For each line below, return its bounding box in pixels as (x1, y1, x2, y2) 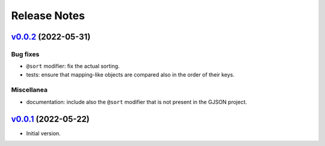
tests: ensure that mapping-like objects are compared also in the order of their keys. (26, 71, 235, 78)
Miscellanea (11, 86, 48, 94)
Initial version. (26, 129, 61, 137)
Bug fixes (11, 50, 40, 58)
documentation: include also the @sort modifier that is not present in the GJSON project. (26, 98, 247, 105)
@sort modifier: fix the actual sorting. (26, 63, 120, 70)
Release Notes (11, 9, 85, 22)
